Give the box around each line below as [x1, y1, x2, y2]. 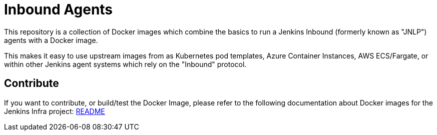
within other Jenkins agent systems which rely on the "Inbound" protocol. [4, 59, 247, 68]
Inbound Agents [4, 1, 113, 18]
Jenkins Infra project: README [4, 106, 105, 115]
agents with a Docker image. [4, 35, 98, 44]
